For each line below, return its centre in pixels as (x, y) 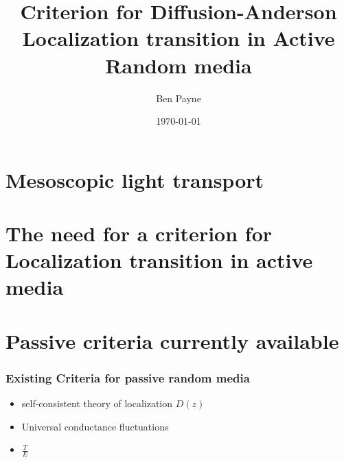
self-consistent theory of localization (97, 403)
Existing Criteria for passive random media (128, 377)
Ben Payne (179, 98)
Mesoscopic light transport (135, 179)
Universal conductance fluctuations (95, 426)
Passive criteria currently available (172, 340)
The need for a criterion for (139, 233)
